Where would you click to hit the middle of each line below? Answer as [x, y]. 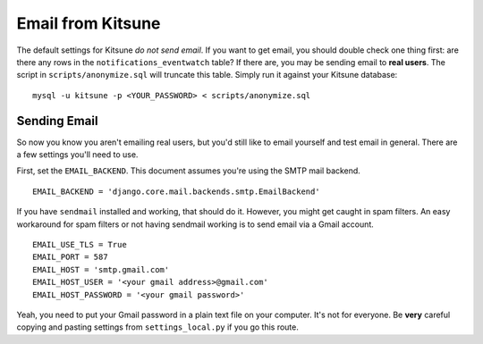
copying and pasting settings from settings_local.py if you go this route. [158, 327]
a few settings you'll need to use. [77, 155]
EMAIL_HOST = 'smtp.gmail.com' [101, 269]
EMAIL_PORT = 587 [70, 257]
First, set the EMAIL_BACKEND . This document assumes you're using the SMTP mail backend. [189, 171]
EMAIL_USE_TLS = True [80, 244]
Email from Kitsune [89, 23]
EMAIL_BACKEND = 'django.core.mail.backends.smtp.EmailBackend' [177, 191]
